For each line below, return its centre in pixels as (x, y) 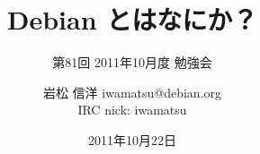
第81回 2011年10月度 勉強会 (132, 62)
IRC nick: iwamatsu (132, 110)
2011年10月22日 (132, 139)
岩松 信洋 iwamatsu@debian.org (132, 92)
